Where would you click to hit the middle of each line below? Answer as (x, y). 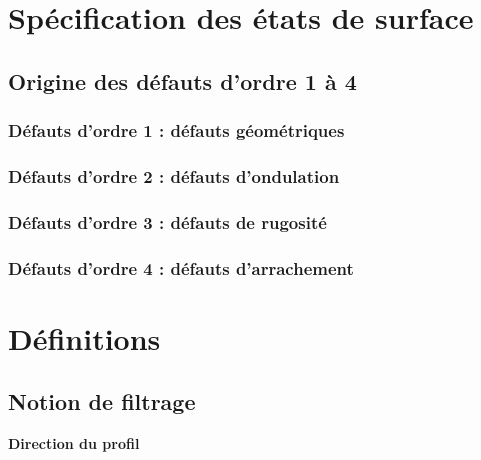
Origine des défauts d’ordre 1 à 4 (182, 80)
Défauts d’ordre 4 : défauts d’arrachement (181, 267)
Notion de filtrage (102, 401)
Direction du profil (74, 443)
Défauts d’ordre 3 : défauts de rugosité (167, 221)
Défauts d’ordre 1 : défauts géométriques (176, 130)
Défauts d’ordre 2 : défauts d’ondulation (174, 175)
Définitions (84, 337)
